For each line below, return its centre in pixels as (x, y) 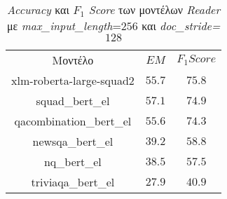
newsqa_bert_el (73, 141)
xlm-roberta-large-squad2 (73, 80)
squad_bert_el (73, 101)
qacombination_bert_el (73, 121)
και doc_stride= (181, 26)
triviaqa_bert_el (73, 182)
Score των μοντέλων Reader (154, 9)
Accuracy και (38, 9)
